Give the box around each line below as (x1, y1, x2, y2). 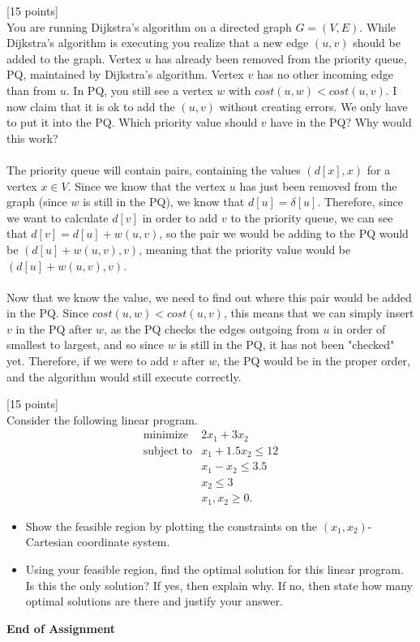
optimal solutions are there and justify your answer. (25, 592, 283, 610)
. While (359, 18, 396, 35)
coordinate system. (76, 533, 170, 550)
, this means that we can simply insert (223, 304, 414, 321)
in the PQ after (15, 320, 92, 337)
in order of (333, 320, 386, 337)
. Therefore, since (317, 193, 403, 210)
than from (6, 81, 57, 98)
